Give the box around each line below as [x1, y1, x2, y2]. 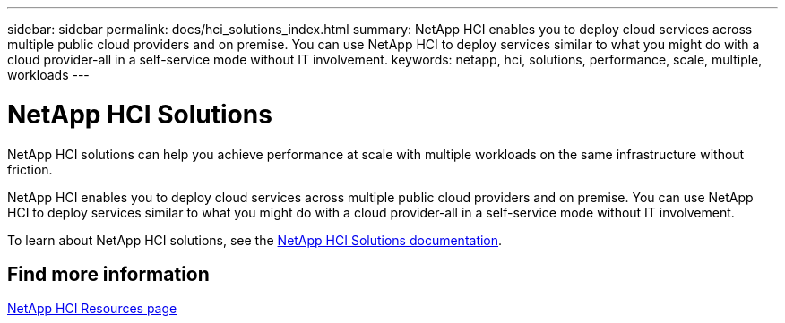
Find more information [7, 262, 210, 285]
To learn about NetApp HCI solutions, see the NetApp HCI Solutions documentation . [7, 232, 503, 248]
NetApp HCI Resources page [7, 301, 177, 317]
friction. [7, 161, 53, 177]
